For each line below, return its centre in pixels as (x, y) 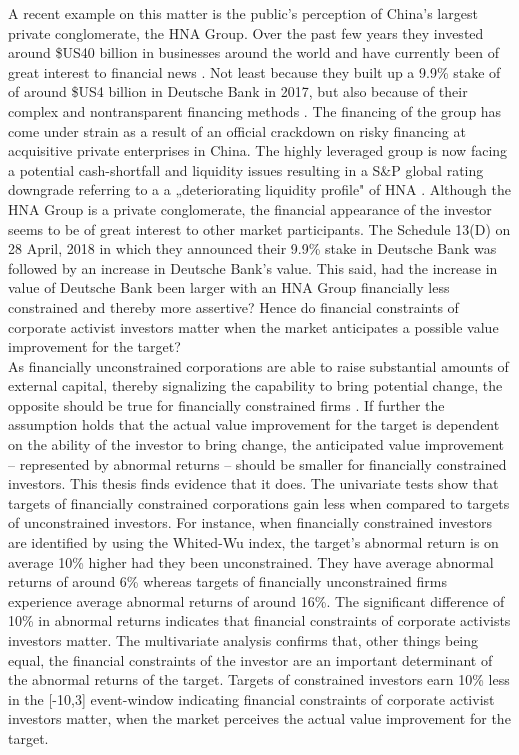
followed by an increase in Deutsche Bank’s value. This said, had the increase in (253, 267)
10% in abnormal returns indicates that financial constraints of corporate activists (259, 620)
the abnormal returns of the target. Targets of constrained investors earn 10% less (259, 679)
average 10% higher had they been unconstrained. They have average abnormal (251, 561)
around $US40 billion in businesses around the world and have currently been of (253, 52)
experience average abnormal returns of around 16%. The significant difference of (256, 600)
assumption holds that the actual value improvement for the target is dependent (254, 424)
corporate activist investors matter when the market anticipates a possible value (253, 326)
